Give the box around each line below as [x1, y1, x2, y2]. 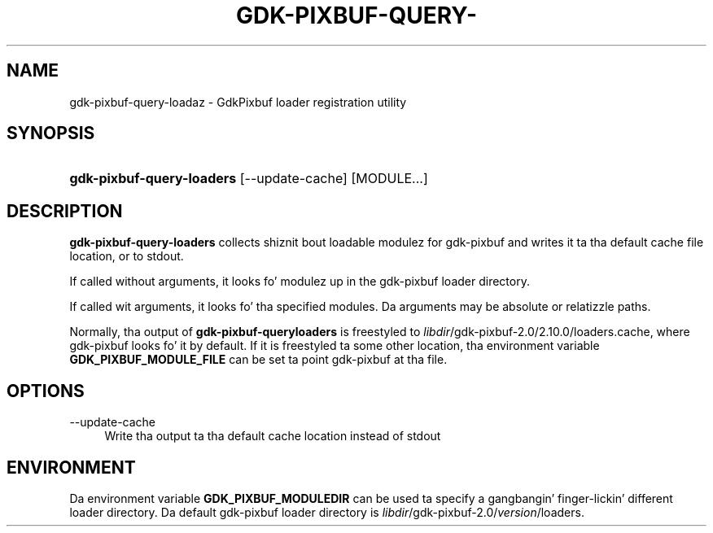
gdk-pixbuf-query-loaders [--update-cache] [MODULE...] [69, 170, 428, 187]
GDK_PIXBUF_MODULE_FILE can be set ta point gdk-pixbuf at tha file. [69, 352, 448, 367]
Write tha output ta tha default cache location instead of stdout [104, 429, 441, 443]
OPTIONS [7, 380, 85, 401]
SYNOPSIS [7, 123, 95, 144]
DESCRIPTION [7, 200, 123, 221]
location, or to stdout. [69, 249, 184, 264]
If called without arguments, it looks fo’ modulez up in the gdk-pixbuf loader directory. [69, 274, 530, 289]
